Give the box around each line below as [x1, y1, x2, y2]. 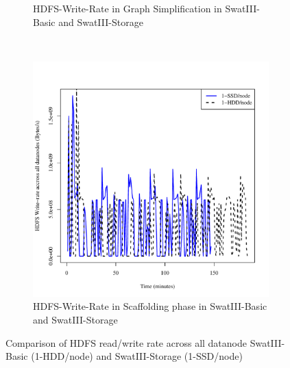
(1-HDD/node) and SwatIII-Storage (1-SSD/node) [31, 349, 243, 363]
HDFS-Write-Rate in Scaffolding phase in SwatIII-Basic [33, 299, 267, 313]
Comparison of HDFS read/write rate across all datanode [5, 335, 247, 350]
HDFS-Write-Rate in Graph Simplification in [33, 1, 222, 15]
